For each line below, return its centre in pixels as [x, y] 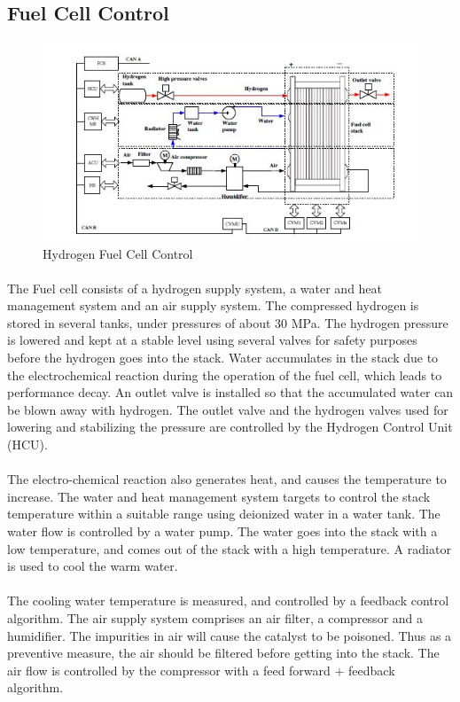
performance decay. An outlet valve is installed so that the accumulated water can [230, 392]
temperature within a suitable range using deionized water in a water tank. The [224, 514]
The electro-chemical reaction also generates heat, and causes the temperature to [227, 479]
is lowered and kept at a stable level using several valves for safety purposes [212, 340]
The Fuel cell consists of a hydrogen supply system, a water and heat [195, 288]
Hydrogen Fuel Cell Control [118, 253]
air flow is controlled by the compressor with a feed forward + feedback [201, 670]
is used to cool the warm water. [93, 566]
